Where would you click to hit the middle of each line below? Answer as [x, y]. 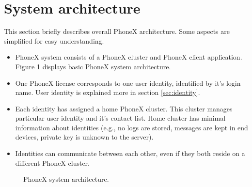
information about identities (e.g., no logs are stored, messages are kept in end [132, 127]
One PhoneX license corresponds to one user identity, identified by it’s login [128, 83]
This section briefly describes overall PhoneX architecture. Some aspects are [117, 31]
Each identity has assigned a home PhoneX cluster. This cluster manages [124, 108]
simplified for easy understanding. [54, 40]
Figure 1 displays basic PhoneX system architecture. [93, 66]
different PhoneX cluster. [52, 163]
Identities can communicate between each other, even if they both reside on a [130, 153]
